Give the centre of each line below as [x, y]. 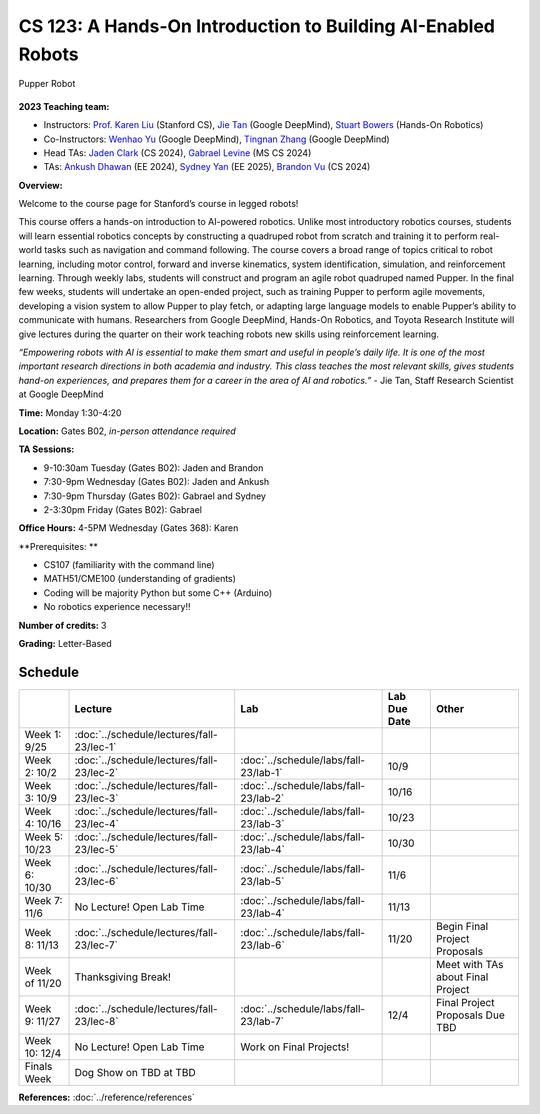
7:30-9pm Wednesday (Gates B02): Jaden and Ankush [156, 482]
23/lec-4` [97, 823]
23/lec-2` [96, 772]
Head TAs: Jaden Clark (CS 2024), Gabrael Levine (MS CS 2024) [177, 152]
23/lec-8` [96, 1021]
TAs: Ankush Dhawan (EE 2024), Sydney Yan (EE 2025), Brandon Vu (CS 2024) [207, 167]
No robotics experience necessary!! [117, 607]
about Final [462, 977]
